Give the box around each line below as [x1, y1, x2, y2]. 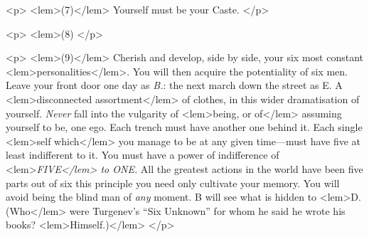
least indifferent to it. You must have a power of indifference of [6, 147, 279, 162]
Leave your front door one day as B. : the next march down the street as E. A [6, 78, 343, 93]
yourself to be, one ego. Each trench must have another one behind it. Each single [6, 120, 363, 135]
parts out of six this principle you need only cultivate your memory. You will [6, 175, 340, 190]
